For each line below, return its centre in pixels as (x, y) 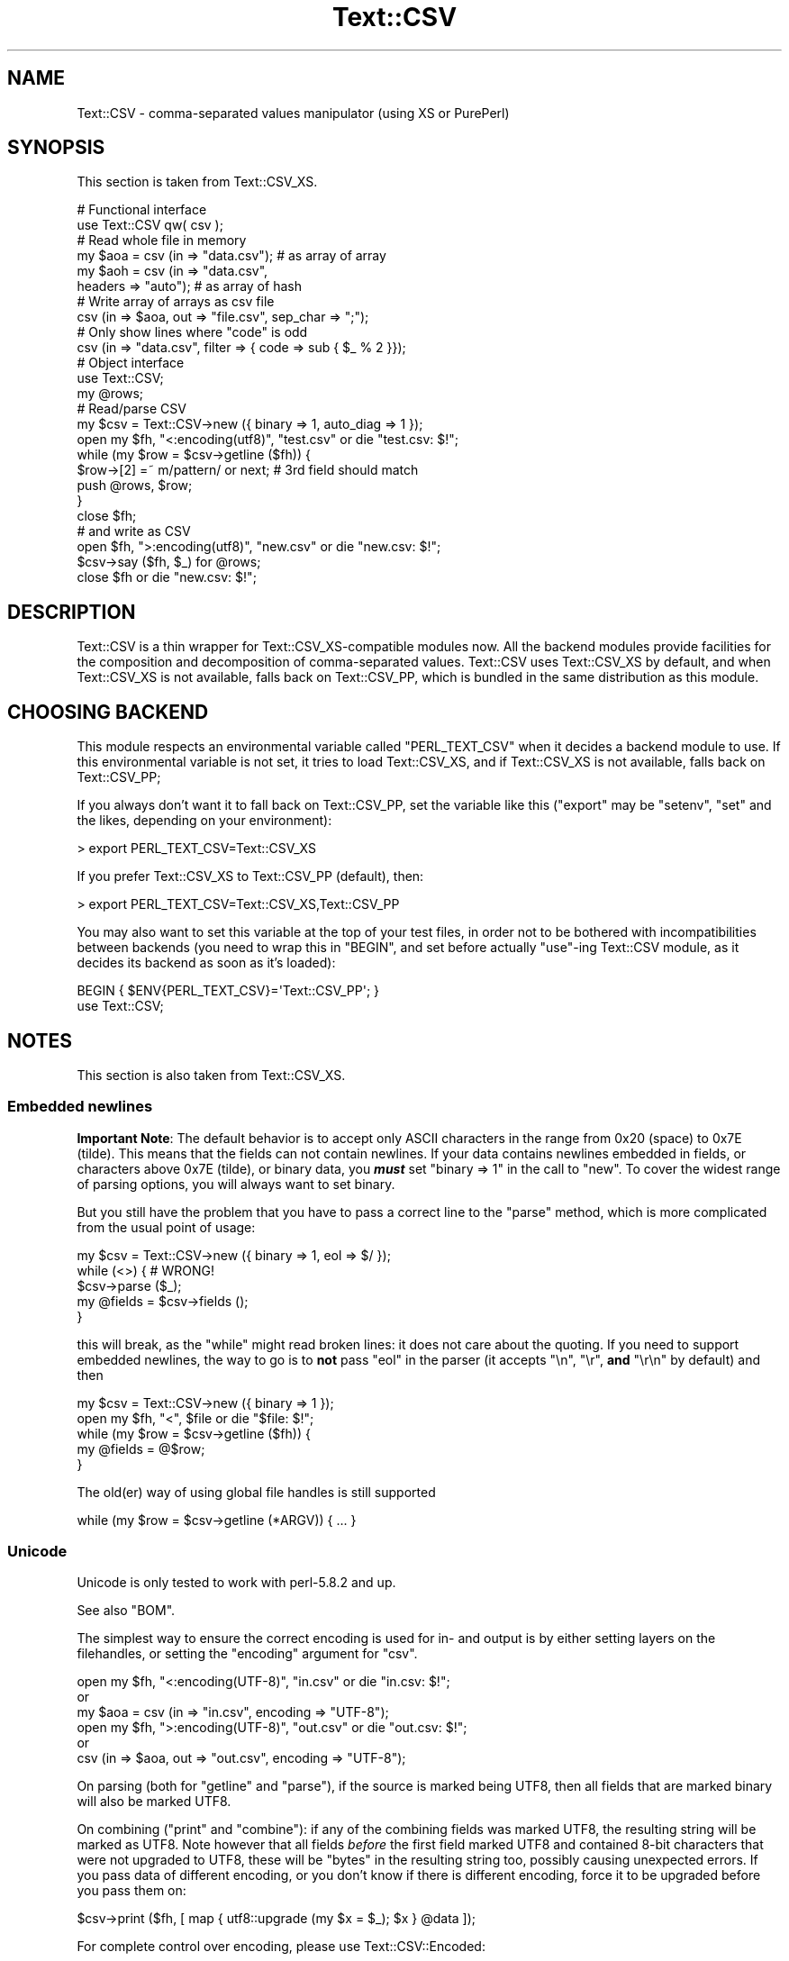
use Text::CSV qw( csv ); (150, 225)
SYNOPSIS (56, 148)
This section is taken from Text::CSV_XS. (197, 182)
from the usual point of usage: (166, 1227)
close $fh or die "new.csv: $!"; (167, 577)
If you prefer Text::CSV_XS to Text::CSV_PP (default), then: (250, 876)
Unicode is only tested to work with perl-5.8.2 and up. (236, 1583)
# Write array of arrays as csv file (176, 302)
